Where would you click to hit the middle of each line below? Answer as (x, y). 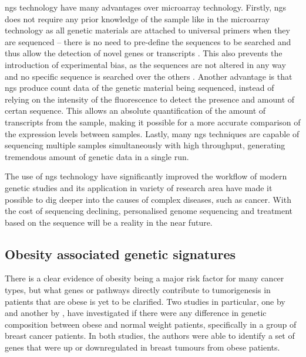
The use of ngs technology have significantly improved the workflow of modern (146, 176)
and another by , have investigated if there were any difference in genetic (136, 313)
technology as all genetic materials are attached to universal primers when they (147, 30)
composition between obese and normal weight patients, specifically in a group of (151, 324)
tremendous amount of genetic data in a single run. (97, 156)
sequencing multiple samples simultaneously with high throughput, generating (145, 145)
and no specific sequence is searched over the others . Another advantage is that (149, 76)
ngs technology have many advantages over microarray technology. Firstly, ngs (146, 7)
